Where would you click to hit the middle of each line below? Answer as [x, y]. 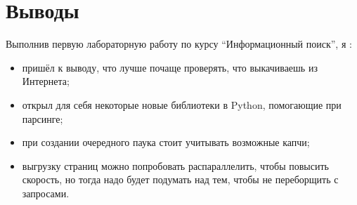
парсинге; [43, 118]
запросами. [46, 193]
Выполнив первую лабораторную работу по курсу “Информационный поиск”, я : [179, 44]
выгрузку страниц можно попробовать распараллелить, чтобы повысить [175, 165]
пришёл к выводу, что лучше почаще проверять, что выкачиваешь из [170, 67]
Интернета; [46, 81]
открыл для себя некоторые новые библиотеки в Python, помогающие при [182, 104]
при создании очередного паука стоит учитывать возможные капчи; [166, 142]
